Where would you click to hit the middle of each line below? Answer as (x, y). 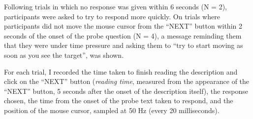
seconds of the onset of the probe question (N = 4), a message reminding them (123, 35)
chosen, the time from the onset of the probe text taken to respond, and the (119, 100)
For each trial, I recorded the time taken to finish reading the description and (121, 71)
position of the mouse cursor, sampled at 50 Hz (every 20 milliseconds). (112, 110)
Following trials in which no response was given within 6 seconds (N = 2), (115, 6)
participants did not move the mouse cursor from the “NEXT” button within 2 (123, 26)
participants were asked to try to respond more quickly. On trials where (112, 16)
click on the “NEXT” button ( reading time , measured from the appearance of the (127, 81)
